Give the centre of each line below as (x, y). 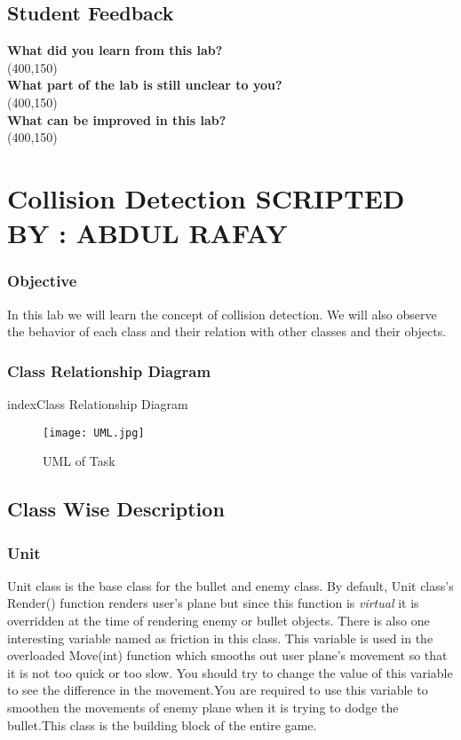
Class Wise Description (116, 509)
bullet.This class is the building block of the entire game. (162, 724)
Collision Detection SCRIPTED (206, 197)
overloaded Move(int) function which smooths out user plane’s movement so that (227, 655)
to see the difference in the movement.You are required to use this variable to (218, 690)
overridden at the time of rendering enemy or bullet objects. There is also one (219, 620)
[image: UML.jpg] (94, 433)
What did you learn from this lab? (115, 50)
